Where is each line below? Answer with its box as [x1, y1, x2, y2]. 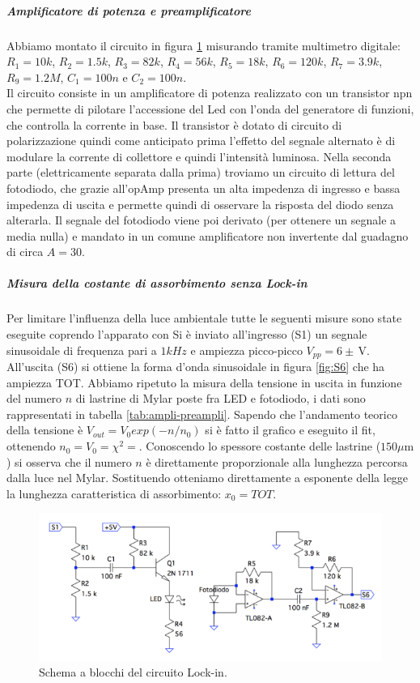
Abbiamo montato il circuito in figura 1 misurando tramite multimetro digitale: [6, 36, 401, 53]
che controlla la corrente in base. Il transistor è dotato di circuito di [6, 116, 342, 133]
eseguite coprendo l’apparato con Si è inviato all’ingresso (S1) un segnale [6, 326, 367, 343]
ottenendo [6, 438, 56, 455]
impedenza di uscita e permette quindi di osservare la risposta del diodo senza [6, 195, 394, 212]
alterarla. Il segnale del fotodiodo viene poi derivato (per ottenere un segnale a [6, 211, 397, 228]
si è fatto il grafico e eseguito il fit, [205, 421, 375, 438]
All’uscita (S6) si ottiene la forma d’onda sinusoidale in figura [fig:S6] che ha [6, 358, 385, 375]
